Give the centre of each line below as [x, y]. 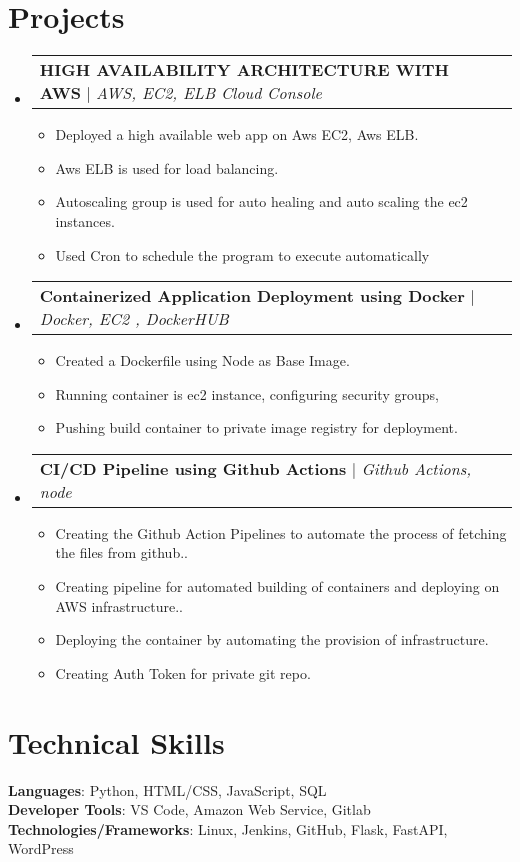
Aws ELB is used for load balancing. [167, 167]
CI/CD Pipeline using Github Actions [193, 468]
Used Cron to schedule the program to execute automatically [242, 254]
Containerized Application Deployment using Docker [252, 296]
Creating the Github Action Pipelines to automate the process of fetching [281, 532]
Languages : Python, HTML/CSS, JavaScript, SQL [167, 789]
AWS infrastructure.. [119, 605]
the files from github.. [121, 552]
